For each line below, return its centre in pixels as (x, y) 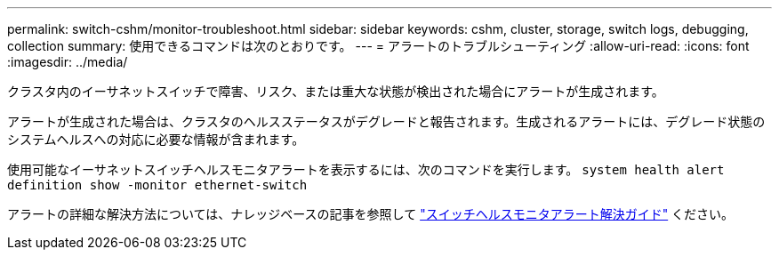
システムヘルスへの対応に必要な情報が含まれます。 (156, 139)
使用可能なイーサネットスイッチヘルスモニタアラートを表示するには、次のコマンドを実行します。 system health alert (366, 169)
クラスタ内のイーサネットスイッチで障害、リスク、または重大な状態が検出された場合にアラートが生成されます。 (336, 91)
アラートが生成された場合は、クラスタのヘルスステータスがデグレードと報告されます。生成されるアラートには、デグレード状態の (386, 121)
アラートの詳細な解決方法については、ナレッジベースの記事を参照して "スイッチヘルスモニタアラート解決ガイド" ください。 (371, 214)
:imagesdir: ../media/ (68, 62)
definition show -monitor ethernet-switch (157, 185)
